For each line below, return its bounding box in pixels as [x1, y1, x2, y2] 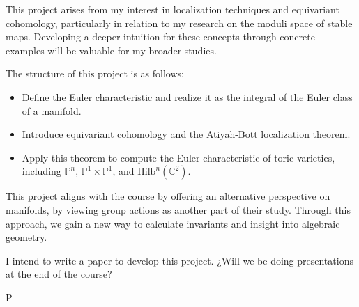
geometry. [6, 230, 47, 244]
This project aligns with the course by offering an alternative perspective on [6, 189, 330, 203]
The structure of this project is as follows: [6, 66, 184, 81]
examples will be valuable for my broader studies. [6, 42, 217, 57]
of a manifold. [22, 103, 82, 118]
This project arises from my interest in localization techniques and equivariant [6, 2, 339, 16]
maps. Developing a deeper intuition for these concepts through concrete [6, 29, 315, 44]
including [22, 164, 61, 178]
